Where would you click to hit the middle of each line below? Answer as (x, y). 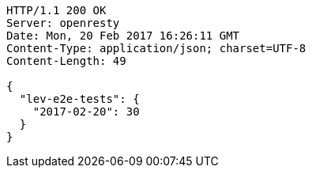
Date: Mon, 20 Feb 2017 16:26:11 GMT (123, 36)
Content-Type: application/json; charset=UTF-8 (156, 48)
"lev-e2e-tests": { (79, 99)
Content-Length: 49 (66, 61)
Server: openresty (63, 23)
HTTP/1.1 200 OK (56, 10)
